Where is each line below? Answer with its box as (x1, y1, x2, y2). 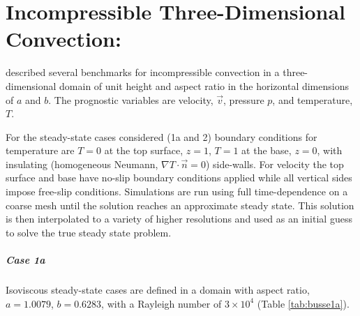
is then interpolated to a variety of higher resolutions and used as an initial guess (6, 211, 352, 226)
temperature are (6, 143, 75, 158)
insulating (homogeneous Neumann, (6, 156, 158, 171)
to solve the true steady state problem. (6, 225, 172, 239)
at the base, (241, 143, 292, 158)
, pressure (223, 92, 264, 107)
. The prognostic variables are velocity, (48, 92, 213, 107)
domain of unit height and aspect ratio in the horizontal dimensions (59, 78, 349, 93)
